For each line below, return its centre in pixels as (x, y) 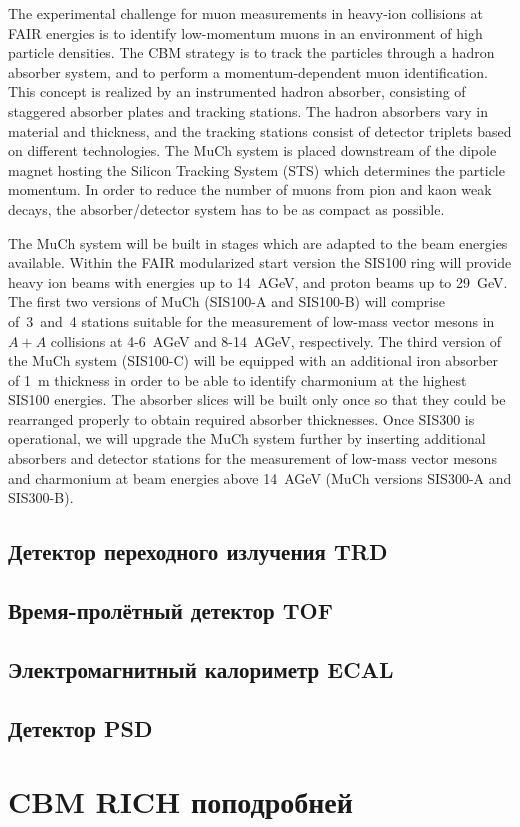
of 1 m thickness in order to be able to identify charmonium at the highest (237, 379)
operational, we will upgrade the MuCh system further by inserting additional (247, 438)
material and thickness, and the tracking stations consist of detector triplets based (260, 130)
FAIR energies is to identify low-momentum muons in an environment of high (245, 32)
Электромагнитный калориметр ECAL (201, 668)
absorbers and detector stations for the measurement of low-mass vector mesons (252, 458)
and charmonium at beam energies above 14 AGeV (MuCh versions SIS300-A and (260, 477)
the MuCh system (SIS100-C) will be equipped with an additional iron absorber (253, 360)
